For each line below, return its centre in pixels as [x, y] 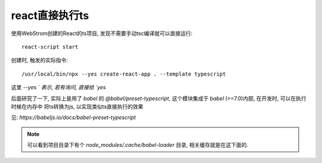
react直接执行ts [50, 15]
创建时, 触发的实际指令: [40, 60]
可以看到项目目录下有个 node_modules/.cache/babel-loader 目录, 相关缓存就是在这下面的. [138, 145]
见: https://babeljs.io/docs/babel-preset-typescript [74, 117]
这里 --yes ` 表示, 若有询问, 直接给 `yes [58, 87]
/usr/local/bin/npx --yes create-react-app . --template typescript [124, 74]
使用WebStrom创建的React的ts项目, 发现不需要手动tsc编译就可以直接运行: [102, 33]
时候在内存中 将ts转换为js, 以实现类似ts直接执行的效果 [77, 106]
